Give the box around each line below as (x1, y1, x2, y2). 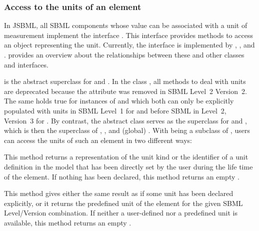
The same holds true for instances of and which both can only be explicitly (4, 95, 234, 106)
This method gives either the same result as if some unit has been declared (4, 188, 233, 198)
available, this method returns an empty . (4, 217, 131, 227)
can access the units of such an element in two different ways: (4, 134, 192, 145)
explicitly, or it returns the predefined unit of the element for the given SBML (4, 197, 243, 208)
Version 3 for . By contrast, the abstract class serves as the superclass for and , (4, 115, 247, 125)
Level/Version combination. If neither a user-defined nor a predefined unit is (4, 207, 237, 218)
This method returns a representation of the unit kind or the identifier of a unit (4, 151, 248, 162)
